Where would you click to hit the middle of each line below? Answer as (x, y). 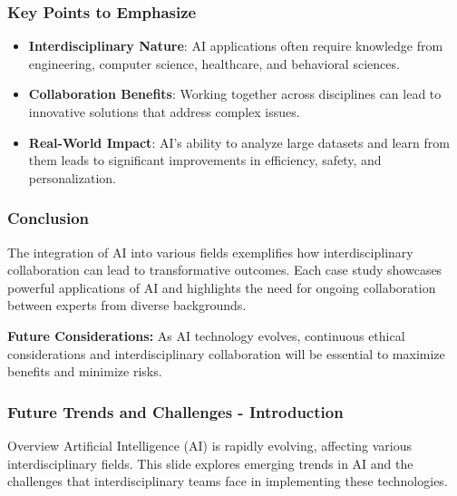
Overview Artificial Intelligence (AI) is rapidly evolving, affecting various (209, 445)
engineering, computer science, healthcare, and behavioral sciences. (214, 63)
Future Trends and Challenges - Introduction (175, 411)
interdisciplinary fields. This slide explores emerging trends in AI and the (210, 463)
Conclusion (48, 218)
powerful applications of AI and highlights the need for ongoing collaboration (222, 287)
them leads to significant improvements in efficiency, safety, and (205, 160)
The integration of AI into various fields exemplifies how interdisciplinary (210, 252)
